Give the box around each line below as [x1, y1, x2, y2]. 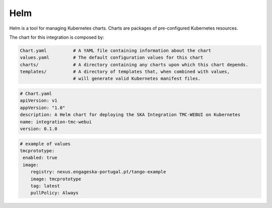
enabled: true [23, 155, 57, 161]
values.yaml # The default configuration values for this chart [20, 55, 203, 60]
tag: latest [30, 183, 60, 188]
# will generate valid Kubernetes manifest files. [73, 76, 201, 81]
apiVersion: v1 [20, 98, 57, 103]
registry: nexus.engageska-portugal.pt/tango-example [30, 169, 166, 175]
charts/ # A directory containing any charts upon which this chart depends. [20, 62, 249, 67]
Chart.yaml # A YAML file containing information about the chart [20, 48, 212, 53]
